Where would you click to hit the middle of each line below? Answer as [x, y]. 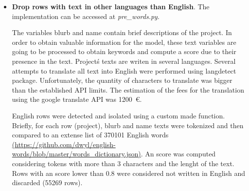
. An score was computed [178, 154]
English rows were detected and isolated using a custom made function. [118, 115]
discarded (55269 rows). [47, 182]
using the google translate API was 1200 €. [77, 99]
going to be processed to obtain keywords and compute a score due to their [124, 51]
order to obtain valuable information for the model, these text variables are [124, 42]
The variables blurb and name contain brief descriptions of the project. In [122, 32]
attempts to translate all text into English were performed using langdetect [124, 70]
